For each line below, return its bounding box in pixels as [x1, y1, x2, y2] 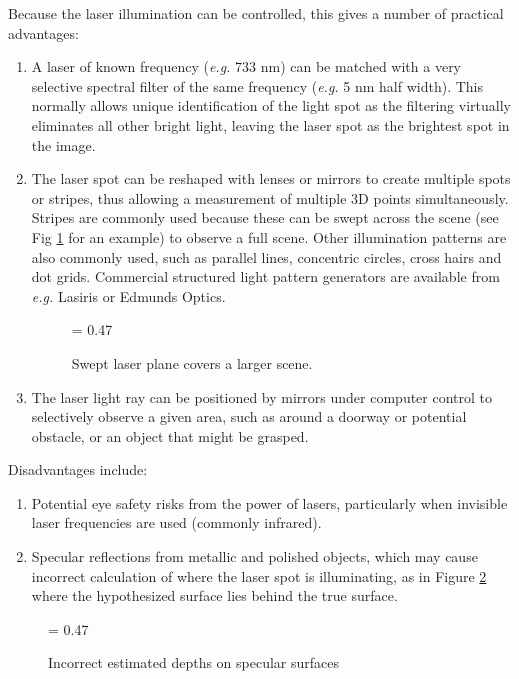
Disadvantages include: [8, 459, 148, 480]
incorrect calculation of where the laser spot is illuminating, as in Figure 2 [31, 565, 487, 586]
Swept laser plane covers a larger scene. [71, 352, 313, 373]
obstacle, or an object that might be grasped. [31, 425, 309, 446]
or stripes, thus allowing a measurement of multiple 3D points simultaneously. [31, 187, 509, 208]
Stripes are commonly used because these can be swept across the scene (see [31, 207, 499, 228]
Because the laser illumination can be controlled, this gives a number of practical [8, 3, 504, 23]
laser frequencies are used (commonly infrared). [31, 512, 322, 533]
